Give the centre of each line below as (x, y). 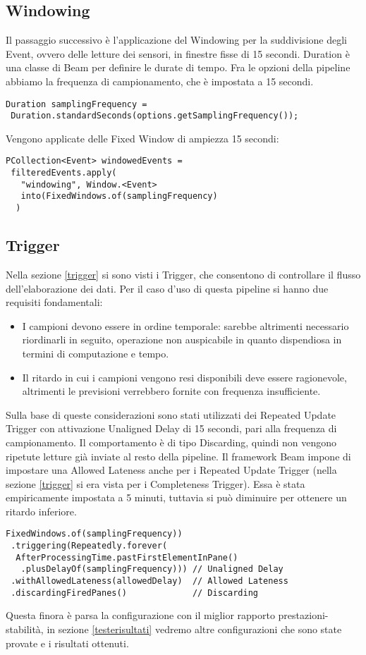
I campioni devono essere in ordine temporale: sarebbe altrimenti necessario (185, 325)
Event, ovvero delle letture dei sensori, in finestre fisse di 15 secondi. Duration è (178, 53)
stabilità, (25, 629)
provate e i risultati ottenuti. (67, 643)
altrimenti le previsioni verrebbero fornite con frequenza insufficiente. (171, 391)
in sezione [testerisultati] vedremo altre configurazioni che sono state (194, 629)
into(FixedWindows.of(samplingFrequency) (119, 196)
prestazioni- (303, 615)
